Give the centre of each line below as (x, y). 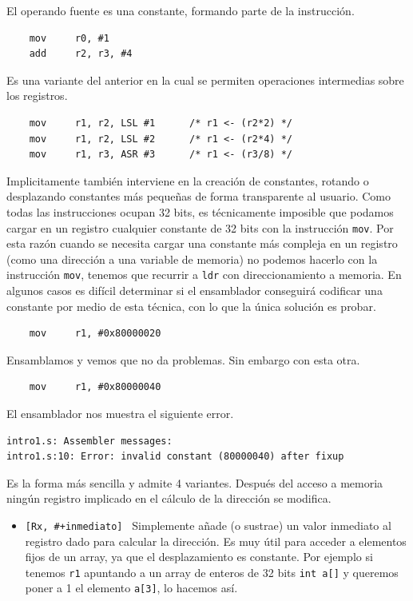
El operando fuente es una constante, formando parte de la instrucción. (181, 10)
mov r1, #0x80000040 (95, 387)
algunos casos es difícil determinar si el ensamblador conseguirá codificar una (195, 291)
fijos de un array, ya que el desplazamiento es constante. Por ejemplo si (199, 557)
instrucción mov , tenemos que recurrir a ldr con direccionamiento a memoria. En (204, 275)
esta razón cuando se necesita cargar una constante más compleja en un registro (202, 243)
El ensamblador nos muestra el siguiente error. (120, 413)
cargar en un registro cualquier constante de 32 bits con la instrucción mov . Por (200, 227)
